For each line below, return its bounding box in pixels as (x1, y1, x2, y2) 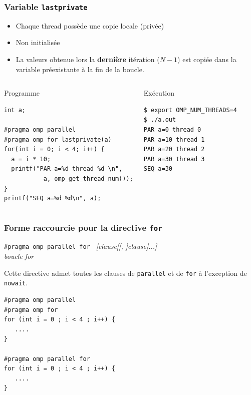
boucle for (4, 251, 34, 261)
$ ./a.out (143, 116, 176, 124)
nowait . (4, 277, 28, 288)
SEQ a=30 (143, 165, 173, 173)
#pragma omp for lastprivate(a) (4, 136, 112, 143)
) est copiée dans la (177, 54, 236, 64)
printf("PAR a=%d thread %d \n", (11, 165, 123, 173)
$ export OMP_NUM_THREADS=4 (143, 106, 237, 114)
